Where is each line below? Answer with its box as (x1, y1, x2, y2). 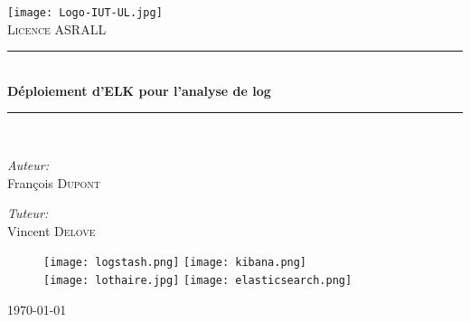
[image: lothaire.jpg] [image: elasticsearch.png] (43, 274, 352, 288)
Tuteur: (7, 204, 49, 223)
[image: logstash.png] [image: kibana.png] (43, 256, 307, 270)
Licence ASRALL (7, 19, 107, 38)
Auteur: (7, 156, 50, 175)
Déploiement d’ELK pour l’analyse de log (7, 80, 271, 99)
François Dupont (7, 173, 101, 192)
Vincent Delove (7, 221, 96, 240)
